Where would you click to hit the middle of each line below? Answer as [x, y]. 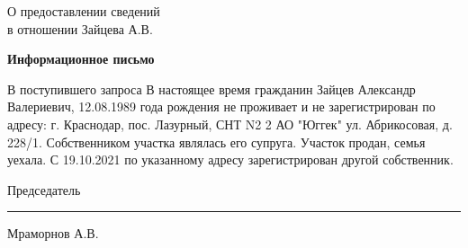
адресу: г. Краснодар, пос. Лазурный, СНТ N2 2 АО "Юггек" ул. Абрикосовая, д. [230, 124]
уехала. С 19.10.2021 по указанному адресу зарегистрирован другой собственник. [230, 159]
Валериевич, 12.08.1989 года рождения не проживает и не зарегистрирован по [221, 106]
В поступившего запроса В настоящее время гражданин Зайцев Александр [211, 89]
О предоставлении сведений [84, 11]
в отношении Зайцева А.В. [80, 28]
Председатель [44, 189]
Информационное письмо [81, 59]
